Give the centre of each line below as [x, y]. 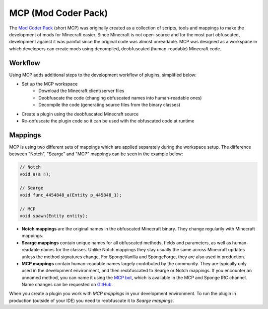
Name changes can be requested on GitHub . [67, 285]
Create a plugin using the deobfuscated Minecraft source [80, 114]
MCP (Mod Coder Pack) [59, 13]
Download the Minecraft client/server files [81, 91]
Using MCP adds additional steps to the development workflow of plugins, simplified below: [103, 75]
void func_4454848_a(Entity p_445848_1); [71, 195]
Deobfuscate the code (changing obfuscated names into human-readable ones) [120, 98]
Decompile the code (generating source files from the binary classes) [109, 105]
